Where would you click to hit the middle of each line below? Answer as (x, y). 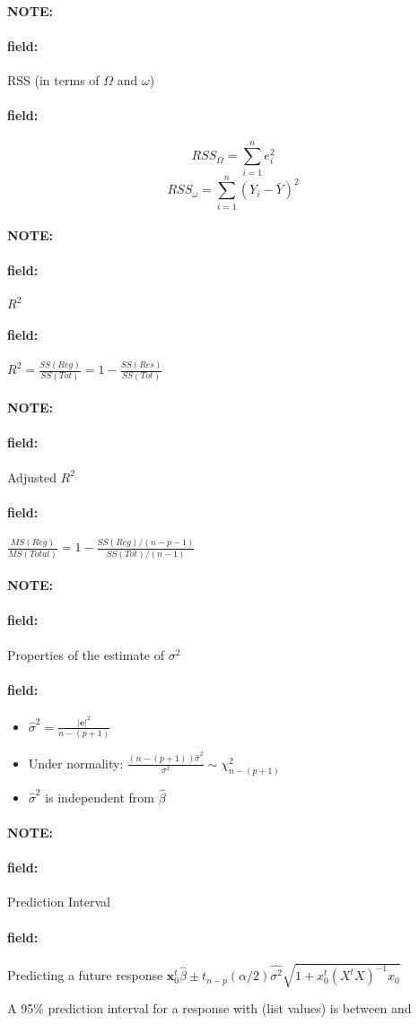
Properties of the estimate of (86, 654)
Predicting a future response (85, 975)
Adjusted (32, 477)
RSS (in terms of (53, 79)
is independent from (100, 797)
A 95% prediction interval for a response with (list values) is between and (209, 1008)
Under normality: (76, 763)
